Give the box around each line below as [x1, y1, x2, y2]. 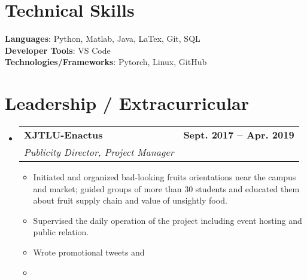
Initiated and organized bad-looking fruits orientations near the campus [33, 171, 296, 183]
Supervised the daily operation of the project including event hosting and [33, 214, 302, 226]
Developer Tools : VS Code [5, 44, 111, 56]
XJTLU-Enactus [23, 128, 103, 142]
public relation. [33, 226, 89, 238]
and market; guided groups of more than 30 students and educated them [33, 182, 300, 195]
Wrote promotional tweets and [33, 246, 145, 258]
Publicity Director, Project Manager [23, 145, 174, 159]
